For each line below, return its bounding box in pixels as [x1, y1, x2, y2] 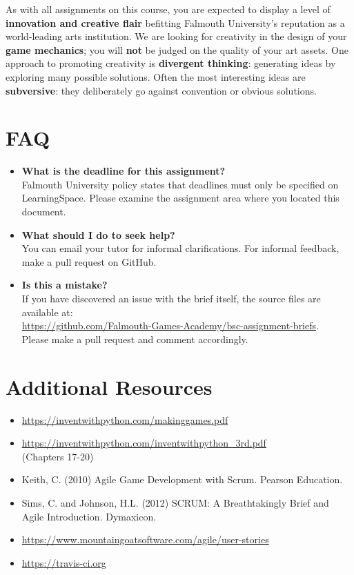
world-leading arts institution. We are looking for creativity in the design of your [6, 29, 347, 43]
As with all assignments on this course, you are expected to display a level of [6, 2, 331, 16]
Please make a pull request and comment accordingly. [21, 331, 248, 346]
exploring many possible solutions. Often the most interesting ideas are [6, 69, 306, 84]
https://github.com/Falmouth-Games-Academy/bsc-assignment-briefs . [21, 318, 319, 333]
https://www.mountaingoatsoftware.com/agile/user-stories [21, 532, 269, 547]
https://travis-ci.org [21, 555, 106, 569]
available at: [21, 304, 73, 319]
